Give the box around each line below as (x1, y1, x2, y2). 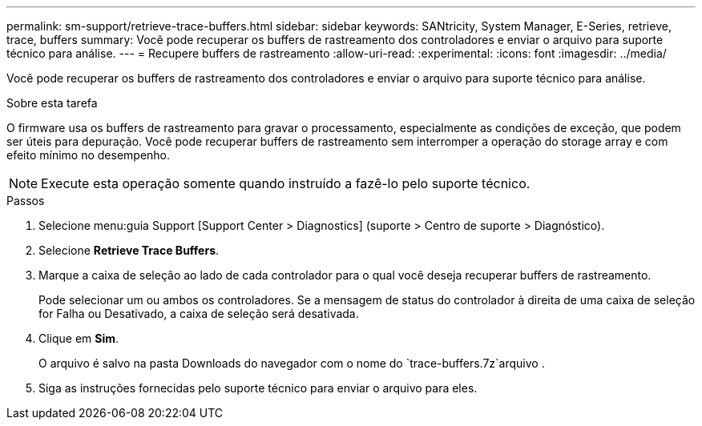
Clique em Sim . (38, 332, 119, 345)
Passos (6, 194, 45, 207)
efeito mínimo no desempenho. (6, 148, 171, 162)
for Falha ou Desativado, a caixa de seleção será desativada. (38, 307, 359, 320)
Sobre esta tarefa (6, 96, 98, 110)
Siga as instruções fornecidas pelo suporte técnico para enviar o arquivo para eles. (38, 381, 478, 395)
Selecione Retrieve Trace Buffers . (38, 243, 220, 257)
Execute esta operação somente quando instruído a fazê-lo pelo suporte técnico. (41, 175, 531, 191)
